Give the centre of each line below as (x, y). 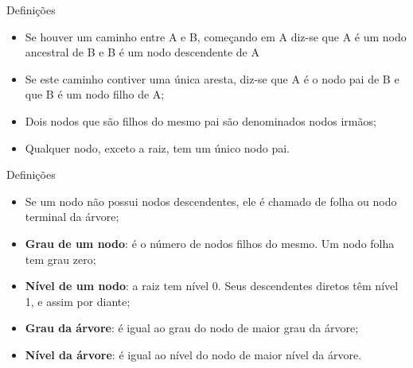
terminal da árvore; (72, 217)
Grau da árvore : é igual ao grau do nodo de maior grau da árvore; (192, 328)
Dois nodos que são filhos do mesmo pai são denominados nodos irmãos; (201, 120)
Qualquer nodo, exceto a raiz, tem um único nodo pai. (158, 147)
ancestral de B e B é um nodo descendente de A (142, 52)
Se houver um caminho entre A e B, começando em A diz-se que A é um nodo (216, 36)
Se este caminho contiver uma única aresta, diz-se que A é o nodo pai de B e (212, 78)
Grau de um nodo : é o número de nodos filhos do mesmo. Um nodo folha (210, 243)
